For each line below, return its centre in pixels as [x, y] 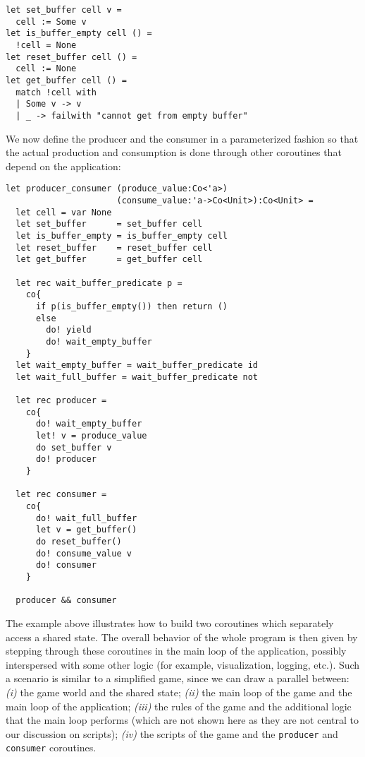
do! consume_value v [83, 553]
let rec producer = [61, 401]
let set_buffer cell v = [64, 10]
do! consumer [66, 565]
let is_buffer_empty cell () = [79, 34]
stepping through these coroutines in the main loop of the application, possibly [176, 651]
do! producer [66, 459]
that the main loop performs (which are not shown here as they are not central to [182, 720]
